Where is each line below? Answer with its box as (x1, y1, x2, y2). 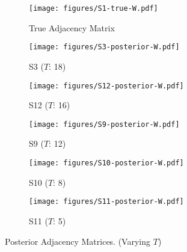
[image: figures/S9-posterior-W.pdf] (29, 120, 180, 129)
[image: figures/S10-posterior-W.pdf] (29, 159, 184, 167)
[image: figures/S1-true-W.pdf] (29, 4, 158, 13)
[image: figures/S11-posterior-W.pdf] (29, 197, 184, 206)
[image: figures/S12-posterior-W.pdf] (29, 81, 184, 90)
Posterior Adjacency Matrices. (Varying (5, 235, 151, 247)
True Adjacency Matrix (29, 21, 115, 34)
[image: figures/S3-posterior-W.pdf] (29, 43, 180, 52)
